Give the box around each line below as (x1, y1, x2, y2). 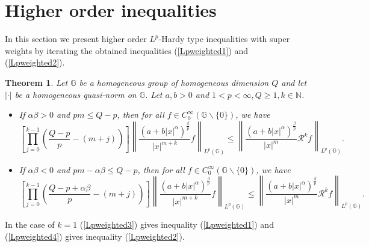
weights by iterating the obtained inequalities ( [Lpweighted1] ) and (5, 44, 249, 56)
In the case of (5, 218, 55, 230)
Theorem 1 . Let (5, 76, 68, 88)
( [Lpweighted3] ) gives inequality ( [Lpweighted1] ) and (79, 218, 274, 230)
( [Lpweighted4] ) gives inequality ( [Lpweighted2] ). (5, 230, 185, 242)
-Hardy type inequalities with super (158, 32, 290, 45)
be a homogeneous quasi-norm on (14, 88, 137, 100)
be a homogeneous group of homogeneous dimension (79, 76, 269, 88)
